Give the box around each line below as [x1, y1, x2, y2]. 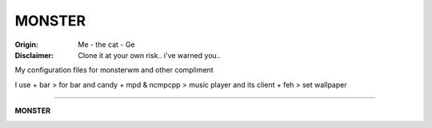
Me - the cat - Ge [78, 40, 135, 49]
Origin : [14, 40, 39, 49]
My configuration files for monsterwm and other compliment [14, 65, 214, 75]
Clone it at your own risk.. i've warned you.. [78, 50, 222, 60]
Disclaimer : [14, 50, 54, 60]
